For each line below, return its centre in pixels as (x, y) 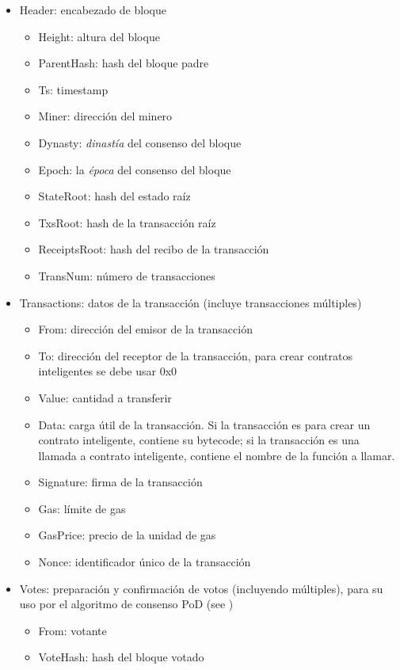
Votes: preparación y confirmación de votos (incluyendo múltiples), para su (201, 588)
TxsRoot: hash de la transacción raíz (127, 222)
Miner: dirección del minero (105, 116)
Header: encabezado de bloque (93, 10)
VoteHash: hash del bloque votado (121, 657)
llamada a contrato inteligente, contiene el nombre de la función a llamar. (217, 455)
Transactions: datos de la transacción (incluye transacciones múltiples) (190, 302)
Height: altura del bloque (99, 36)
